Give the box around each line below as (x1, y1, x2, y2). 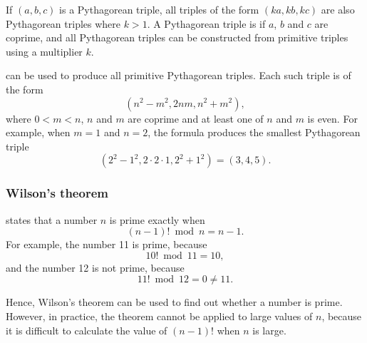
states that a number (6, 212, 98, 227)
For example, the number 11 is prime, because (6, 237, 207, 252)
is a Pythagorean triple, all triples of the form (59, 2, 259, 16)
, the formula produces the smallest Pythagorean (148, 125, 361, 140)
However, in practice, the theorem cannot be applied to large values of (6, 308, 313, 323)
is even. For (307, 111, 358, 126)
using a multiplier (6, 43, 83, 58)
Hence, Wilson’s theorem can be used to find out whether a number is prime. (6, 295, 343, 309)
